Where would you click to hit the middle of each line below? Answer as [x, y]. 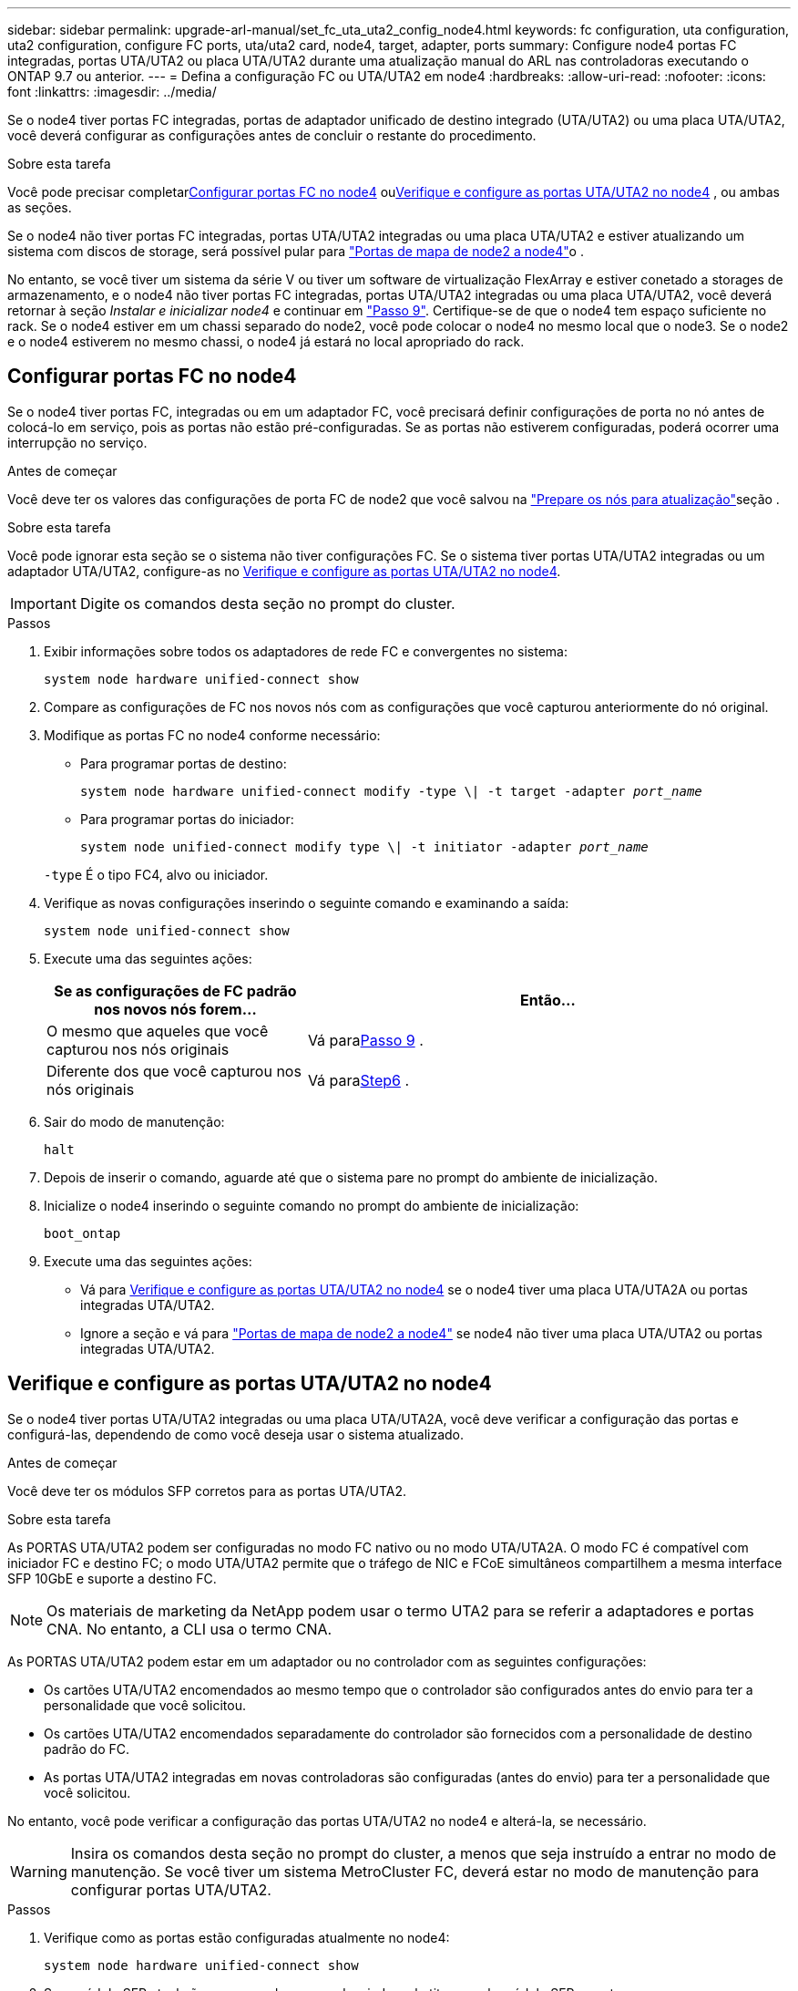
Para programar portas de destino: [184, 763]
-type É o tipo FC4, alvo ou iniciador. [156, 874]
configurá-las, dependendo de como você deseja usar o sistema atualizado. [236, 1434]
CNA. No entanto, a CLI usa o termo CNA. [189, 1629]
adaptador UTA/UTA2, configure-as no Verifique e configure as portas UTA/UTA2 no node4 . [284, 571]
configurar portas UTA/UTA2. [171, 1889]
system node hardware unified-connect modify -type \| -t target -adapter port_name [391, 791]
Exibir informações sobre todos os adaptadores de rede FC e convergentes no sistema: [306, 651]
